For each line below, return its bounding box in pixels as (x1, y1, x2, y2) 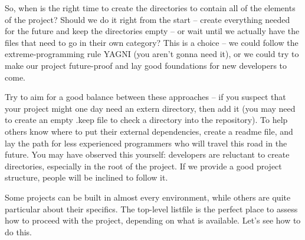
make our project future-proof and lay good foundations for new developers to (5, 59, 287, 71)
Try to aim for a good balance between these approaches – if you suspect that (5, 91, 286, 103)
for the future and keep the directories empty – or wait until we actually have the (5, 25, 300, 37)
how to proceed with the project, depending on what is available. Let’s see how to (5, 214, 301, 226)
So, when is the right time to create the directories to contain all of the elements (5, 2, 296, 14)
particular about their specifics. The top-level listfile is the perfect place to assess (5, 202, 298, 215)
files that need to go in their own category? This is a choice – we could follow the (5, 36, 299, 48)
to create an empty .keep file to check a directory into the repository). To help (5, 114, 288, 126)
